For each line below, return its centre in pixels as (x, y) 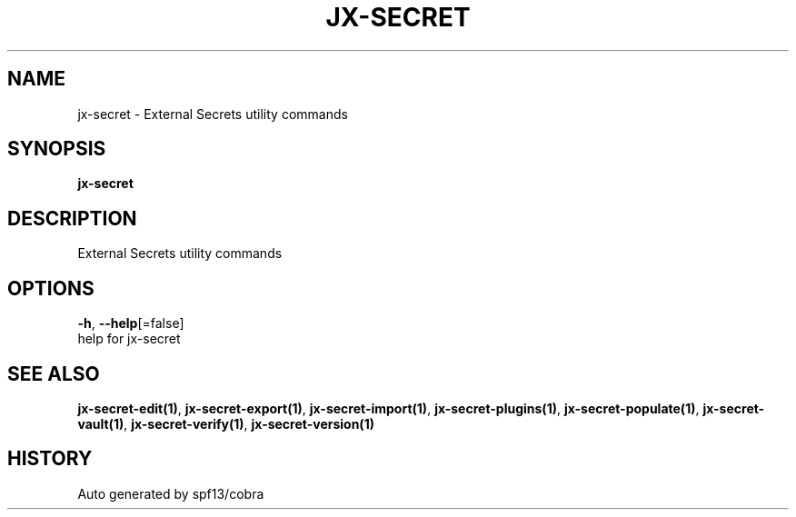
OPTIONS (51, 288)
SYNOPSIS (57, 149)
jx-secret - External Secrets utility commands (213, 114)
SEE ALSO (54, 373)
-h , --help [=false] (131, 323)
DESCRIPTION (72, 218)
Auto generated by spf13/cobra (171, 493)
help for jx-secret (129, 339)
